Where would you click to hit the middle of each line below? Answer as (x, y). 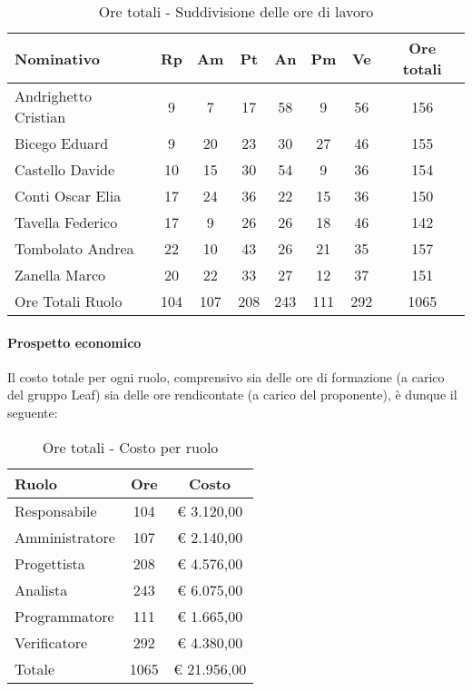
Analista (41, 589)
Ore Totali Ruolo (69, 301)
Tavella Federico (66, 222)
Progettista (50, 563)
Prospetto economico (74, 342)
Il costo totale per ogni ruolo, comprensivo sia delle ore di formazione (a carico (226, 376)
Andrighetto (53, 96)
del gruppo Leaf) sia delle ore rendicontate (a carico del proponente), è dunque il (232, 395)
